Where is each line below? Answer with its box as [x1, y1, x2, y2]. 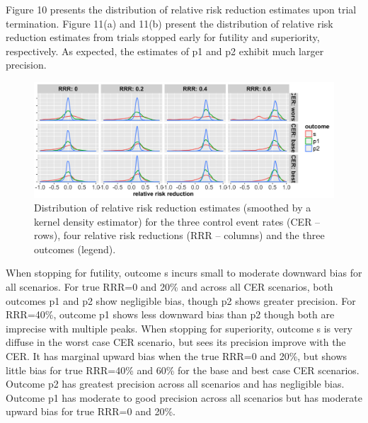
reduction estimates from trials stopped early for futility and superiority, [6, 30, 320, 45]
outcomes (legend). [34, 241, 116, 256]
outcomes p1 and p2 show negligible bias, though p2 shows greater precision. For [6, 293, 356, 308]
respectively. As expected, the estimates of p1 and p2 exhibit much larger [6, 43, 324, 58]
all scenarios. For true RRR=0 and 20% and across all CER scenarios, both [6, 279, 333, 294]
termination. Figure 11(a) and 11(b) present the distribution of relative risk [6, 16, 333, 30]
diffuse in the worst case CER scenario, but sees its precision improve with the [6, 335, 346, 349]
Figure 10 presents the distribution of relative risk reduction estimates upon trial [6, 2, 357, 16]
